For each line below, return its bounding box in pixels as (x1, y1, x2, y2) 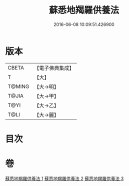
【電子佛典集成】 (34, 64, 74, 71)
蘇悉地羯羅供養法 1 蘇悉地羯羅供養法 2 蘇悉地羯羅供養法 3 (5, 175, 124, 181)
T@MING (7, 83, 29, 90)
